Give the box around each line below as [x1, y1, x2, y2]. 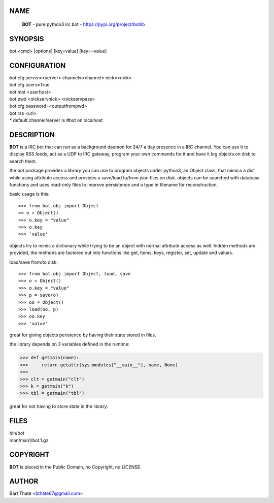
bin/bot [9, 430, 25, 436]
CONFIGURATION [9, 61, 66, 70]
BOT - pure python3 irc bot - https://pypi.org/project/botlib [22, 21, 145, 27]
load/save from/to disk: [9, 259, 58, 265]
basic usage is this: [9, 191, 50, 197]
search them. [9, 158, 38, 164]
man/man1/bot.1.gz [9, 437, 49, 443]
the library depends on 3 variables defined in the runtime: [9, 341, 130, 348]
